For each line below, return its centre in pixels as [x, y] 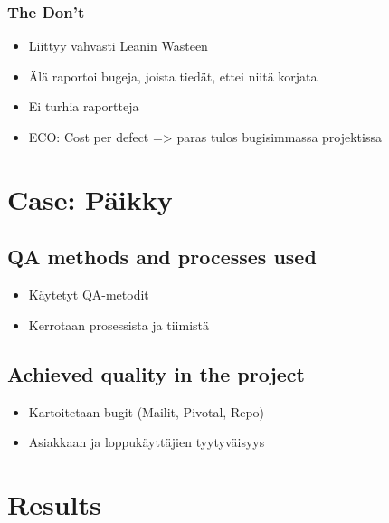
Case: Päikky [90, 199]
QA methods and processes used [162, 257]
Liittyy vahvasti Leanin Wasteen [118, 46]
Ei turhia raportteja [84, 106]
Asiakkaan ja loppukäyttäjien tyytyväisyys [147, 442]
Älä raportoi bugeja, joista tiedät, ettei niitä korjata [173, 76]
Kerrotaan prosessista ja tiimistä [119, 324]
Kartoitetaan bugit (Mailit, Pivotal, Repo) [147, 411]
